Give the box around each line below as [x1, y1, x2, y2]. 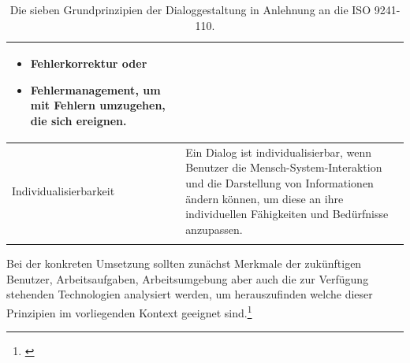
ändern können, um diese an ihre [185, 190, 344, 206]
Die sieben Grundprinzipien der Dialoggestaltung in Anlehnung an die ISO [9, 2, 371, 17]
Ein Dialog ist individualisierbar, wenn [185, 143, 372, 160]
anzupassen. [185, 220, 243, 237]
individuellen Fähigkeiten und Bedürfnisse [185, 206, 389, 222]
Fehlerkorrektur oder [30, 55, 147, 72]
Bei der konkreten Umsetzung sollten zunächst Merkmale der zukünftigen [6, 255, 362, 272]
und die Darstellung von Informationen [185, 175, 374, 191]
